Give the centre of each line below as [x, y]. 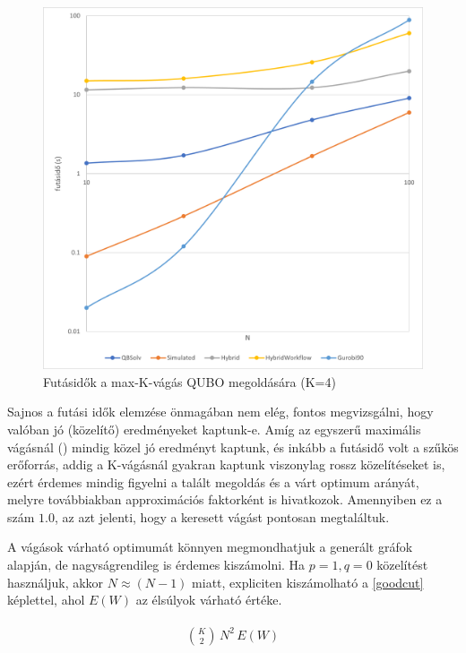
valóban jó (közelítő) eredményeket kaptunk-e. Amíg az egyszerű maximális [214, 429]
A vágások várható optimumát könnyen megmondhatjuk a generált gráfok [210, 547]
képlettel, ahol [46, 600]
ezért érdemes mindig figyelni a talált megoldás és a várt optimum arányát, [213, 481]
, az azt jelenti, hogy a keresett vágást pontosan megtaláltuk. [222, 516]
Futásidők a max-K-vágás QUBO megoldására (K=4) [190, 381]
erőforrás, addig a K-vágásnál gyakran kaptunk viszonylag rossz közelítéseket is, [226, 464]
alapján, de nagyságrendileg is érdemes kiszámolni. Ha [156, 565]
